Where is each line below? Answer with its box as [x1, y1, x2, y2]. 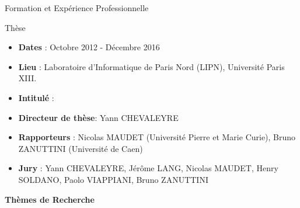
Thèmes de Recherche [5, 193, 95, 205]
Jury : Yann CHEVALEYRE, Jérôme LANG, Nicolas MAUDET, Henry [18, 162, 278, 174]
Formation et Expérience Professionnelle [5, 2, 149, 13]
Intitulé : [18, 91, 54, 103]
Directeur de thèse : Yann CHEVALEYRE [18, 111, 179, 123]
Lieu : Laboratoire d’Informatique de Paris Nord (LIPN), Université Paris [18, 60, 285, 72]
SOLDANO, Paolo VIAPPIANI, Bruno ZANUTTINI [18, 173, 208, 185]
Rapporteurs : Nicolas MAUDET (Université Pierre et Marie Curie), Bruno [18, 131, 296, 143]
